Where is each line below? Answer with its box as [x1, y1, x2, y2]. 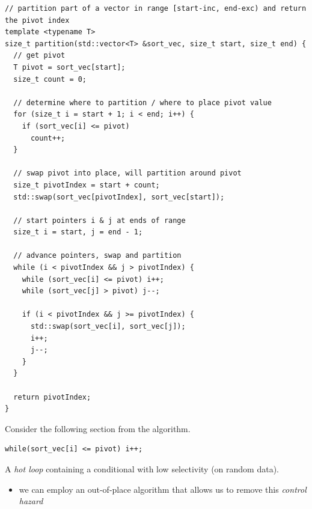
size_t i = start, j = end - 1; [13, 228, 143, 237]
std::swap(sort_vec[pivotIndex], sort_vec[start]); [13, 192, 225, 201]
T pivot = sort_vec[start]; [13, 62, 126, 72]
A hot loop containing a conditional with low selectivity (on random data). [5, 462, 280, 475]
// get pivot [13, 51, 66, 60]
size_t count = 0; [13, 75, 87, 84]
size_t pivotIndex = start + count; [13, 180, 160, 189]
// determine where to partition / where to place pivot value [13, 98, 272, 107]
